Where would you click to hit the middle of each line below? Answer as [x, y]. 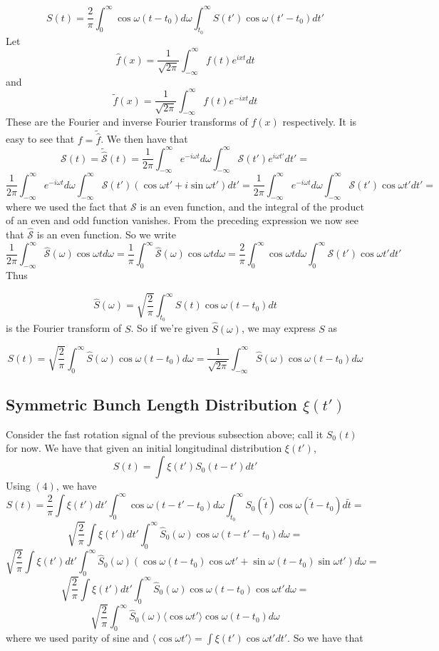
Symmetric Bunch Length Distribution [151, 404]
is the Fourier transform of [64, 328]
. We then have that [144, 139]
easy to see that [40, 139]
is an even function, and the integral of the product [252, 206]
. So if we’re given [170, 328]
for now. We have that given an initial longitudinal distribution [144, 448]
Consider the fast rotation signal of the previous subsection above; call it [165, 434]
